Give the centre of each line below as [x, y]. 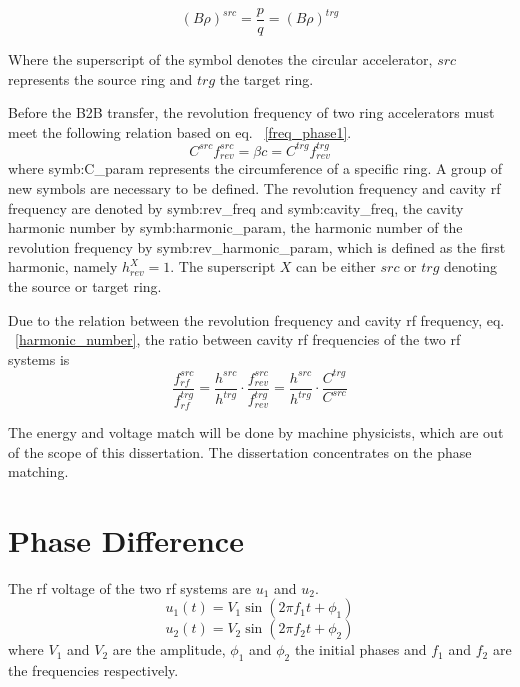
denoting [470, 266]
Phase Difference [126, 539]
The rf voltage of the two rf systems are [129, 587]
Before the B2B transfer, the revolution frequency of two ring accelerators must [251, 112]
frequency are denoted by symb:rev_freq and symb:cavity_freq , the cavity [236, 207]
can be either [336, 266]
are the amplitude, [169, 649]
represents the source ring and [100, 78]
